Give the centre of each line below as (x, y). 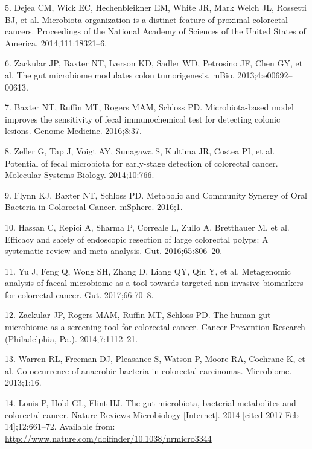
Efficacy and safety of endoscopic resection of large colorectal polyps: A (137, 239)
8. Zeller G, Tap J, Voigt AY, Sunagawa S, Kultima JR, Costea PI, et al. (140, 151)
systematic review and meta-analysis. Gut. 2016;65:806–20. (114, 251)
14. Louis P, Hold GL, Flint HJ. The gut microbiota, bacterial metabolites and (151, 403)
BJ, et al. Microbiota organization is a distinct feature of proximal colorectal (146, 19)
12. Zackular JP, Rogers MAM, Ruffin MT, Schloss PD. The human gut (138, 315)
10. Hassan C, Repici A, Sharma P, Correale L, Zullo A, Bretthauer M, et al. (147, 227)
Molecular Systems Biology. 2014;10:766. (80, 175)
